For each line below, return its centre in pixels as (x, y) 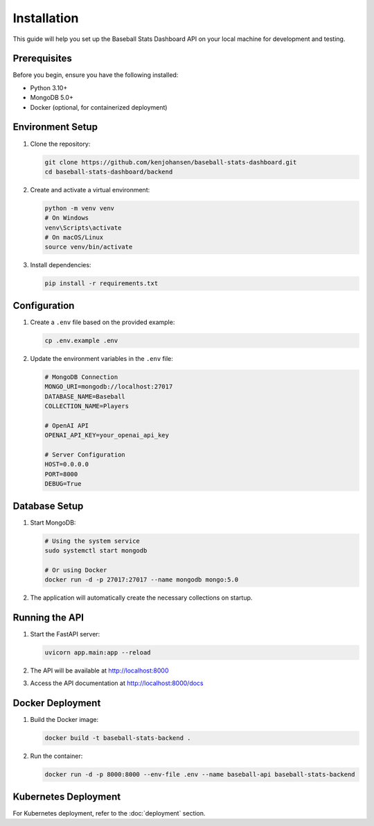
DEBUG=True (63, 484)
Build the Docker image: (64, 720)
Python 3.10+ (49, 87)
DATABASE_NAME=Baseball (85, 396)
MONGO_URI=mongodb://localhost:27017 (109, 387)
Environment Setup (55, 127)
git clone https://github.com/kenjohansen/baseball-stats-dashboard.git (171, 162)
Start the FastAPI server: (65, 634)
